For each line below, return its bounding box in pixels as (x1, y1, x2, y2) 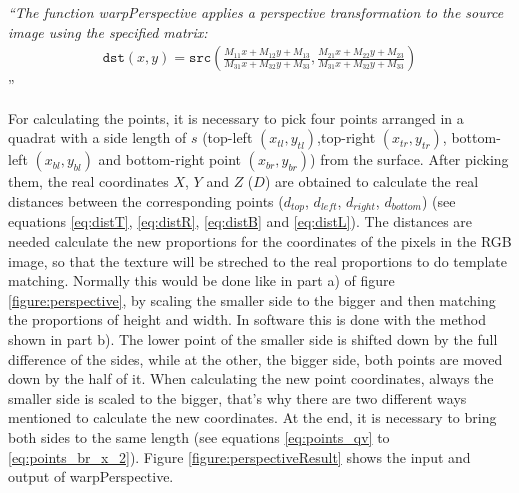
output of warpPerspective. (8, 466, 174, 487)
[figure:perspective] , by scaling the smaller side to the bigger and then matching (8, 289, 496, 310)
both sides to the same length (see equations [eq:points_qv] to (8, 426, 390, 447)
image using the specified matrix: (8, 21, 208, 42)
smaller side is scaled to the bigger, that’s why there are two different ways (8, 387, 467, 408)
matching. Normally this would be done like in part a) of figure (8, 270, 395, 291)
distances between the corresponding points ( (8, 191, 284, 211)
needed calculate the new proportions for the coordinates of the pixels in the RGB (8, 231, 512, 252)
